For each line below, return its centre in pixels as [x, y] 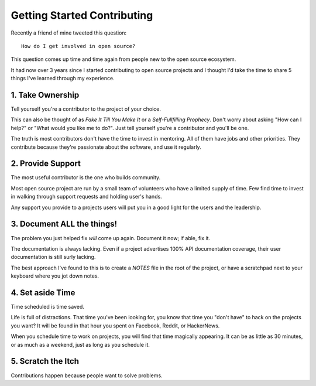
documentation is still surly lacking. [53, 257]
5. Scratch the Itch [45, 361]
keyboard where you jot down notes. [55, 276]
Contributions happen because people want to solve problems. [87, 375]
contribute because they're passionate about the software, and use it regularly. [106, 147]
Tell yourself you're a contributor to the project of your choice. [86, 109]
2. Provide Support [46, 164]
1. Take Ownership [45, 95]
